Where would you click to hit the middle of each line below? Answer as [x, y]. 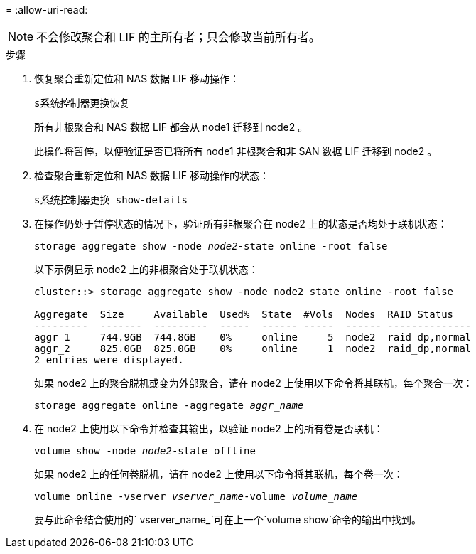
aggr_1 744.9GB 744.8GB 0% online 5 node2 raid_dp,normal [253, 337]
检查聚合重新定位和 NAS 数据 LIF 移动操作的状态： [152, 175]
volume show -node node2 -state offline [145, 451]
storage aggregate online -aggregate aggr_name [169, 405]
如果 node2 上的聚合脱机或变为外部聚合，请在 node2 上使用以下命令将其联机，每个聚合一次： [254, 383]
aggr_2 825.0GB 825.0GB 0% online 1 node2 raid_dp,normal [253, 348]
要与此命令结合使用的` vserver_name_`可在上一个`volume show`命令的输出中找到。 [228, 520]
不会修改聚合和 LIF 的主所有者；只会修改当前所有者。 [178, 37]
